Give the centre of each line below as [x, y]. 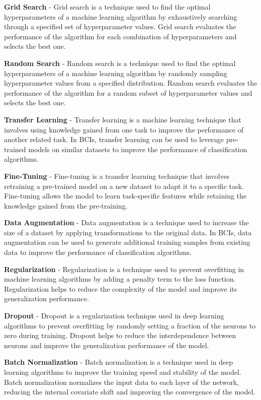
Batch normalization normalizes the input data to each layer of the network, [122, 382]
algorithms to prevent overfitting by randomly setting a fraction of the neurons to [130, 325]
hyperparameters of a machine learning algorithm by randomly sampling [116, 73]
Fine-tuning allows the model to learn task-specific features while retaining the [125, 196]
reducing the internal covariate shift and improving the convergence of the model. [130, 392]
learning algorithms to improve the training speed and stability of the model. [123, 372]
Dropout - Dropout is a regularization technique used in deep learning [114, 316]
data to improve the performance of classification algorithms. [98, 252]
